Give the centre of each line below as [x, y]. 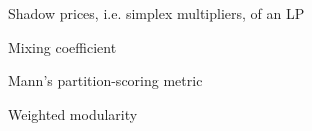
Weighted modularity [73, 113]
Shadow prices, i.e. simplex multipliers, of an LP [156, 13]
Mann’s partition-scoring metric [105, 80]
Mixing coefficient [62, 46]
